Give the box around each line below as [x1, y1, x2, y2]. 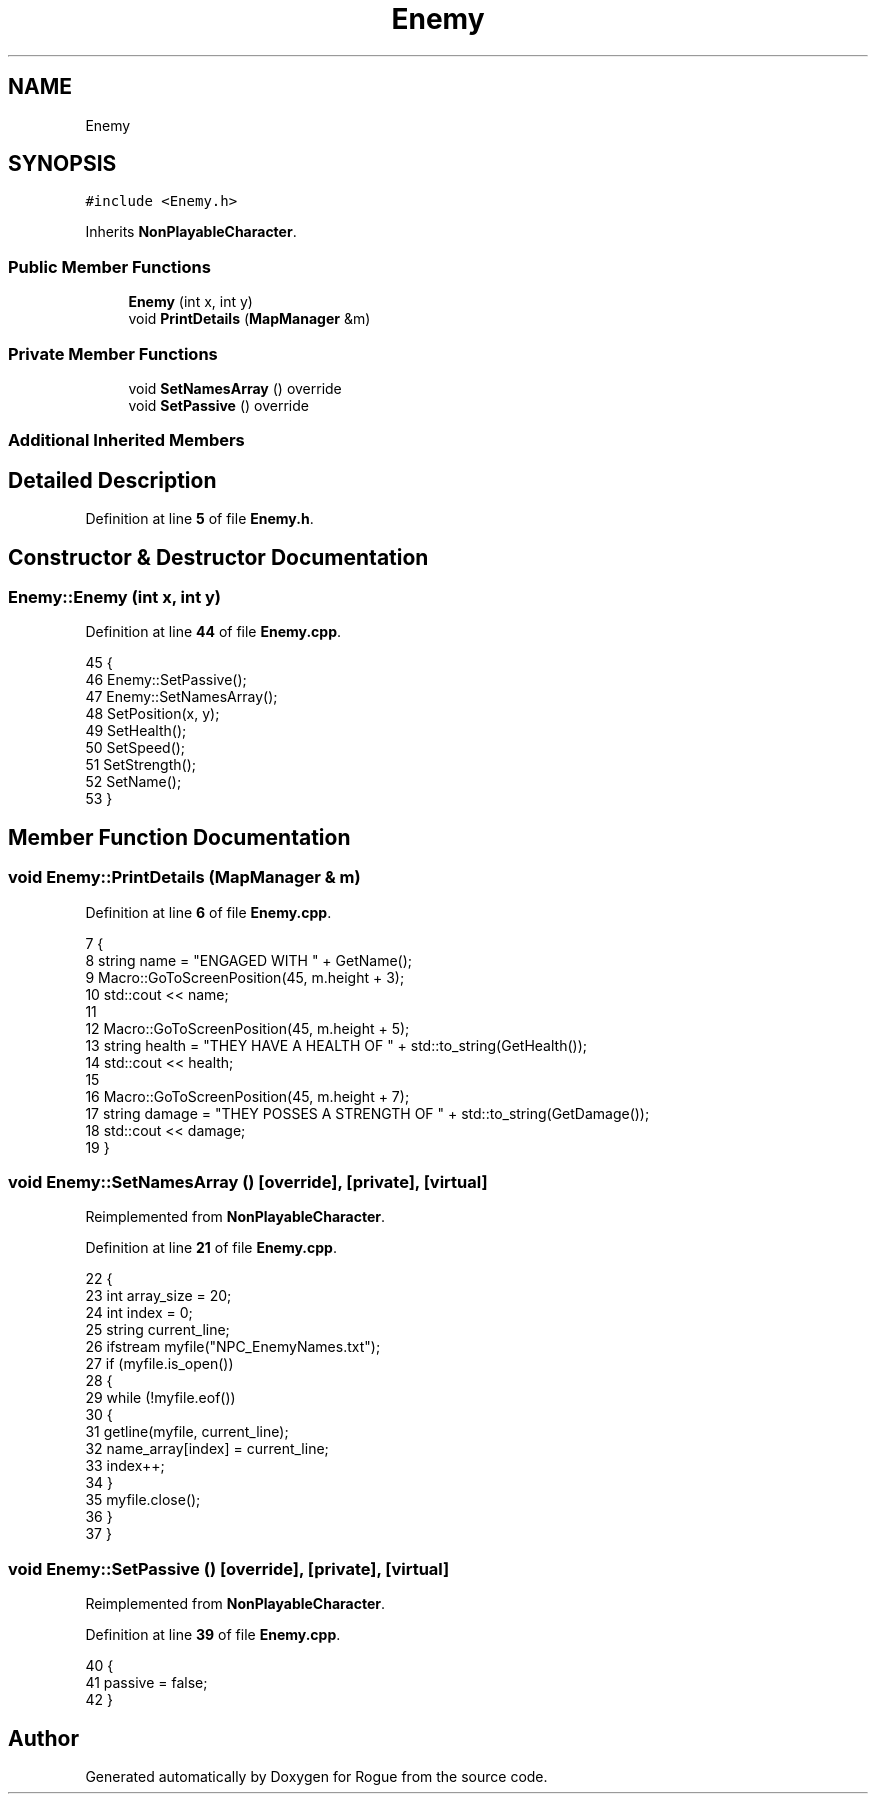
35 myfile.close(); [85, 1491, 201, 1509]
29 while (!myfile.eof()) [85, 1389, 236, 1407]
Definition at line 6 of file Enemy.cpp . [85, 903, 332, 921]
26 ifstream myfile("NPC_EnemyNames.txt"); [85, 1338, 381, 1356]
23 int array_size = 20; [85, 1287, 232, 1305]
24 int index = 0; [85, 1304, 193, 1322]
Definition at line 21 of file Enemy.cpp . [85, 1239, 337, 1257]
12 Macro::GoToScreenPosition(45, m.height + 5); [85, 1019, 410, 1037]
